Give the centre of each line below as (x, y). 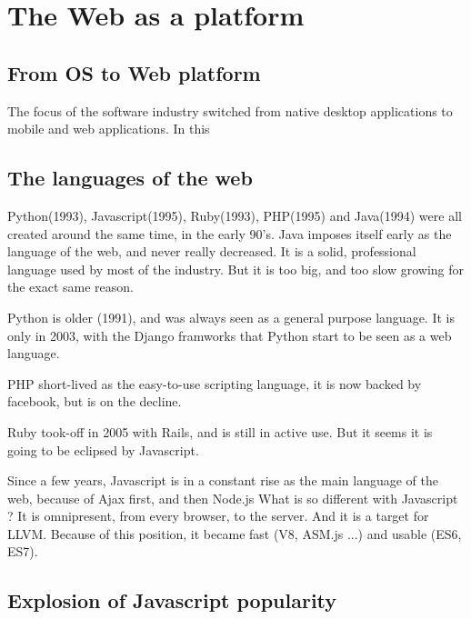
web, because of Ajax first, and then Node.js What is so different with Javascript (233, 498)
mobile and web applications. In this (109, 129)
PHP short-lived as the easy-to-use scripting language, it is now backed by (215, 383)
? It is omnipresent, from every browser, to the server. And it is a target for (218, 516)
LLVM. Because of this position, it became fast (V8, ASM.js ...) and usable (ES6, (235, 533)
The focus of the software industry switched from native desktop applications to (230, 110)
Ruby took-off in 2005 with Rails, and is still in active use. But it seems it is (220, 431)
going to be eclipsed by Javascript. (103, 449)
